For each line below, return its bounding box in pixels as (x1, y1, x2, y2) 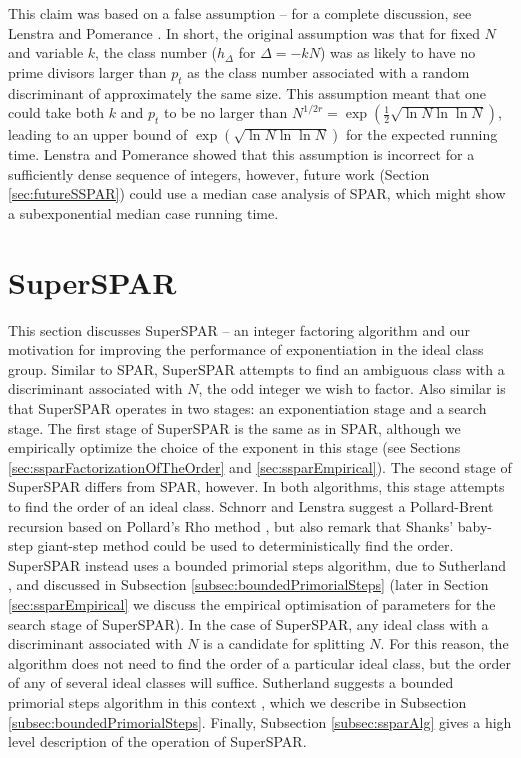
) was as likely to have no (319, 42, 476, 63)
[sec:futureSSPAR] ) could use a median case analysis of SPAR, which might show (8, 183, 506, 204)
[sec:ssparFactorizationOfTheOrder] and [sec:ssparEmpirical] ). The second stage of (8, 456, 512, 477)
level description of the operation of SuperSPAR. (8, 731, 307, 752)
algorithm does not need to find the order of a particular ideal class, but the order (8, 652, 511, 673)
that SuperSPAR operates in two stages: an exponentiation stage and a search (8, 398, 487, 419)
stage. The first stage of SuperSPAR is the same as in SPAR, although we (8, 417, 461, 438)
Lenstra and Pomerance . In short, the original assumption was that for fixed (8, 22, 480, 43)
